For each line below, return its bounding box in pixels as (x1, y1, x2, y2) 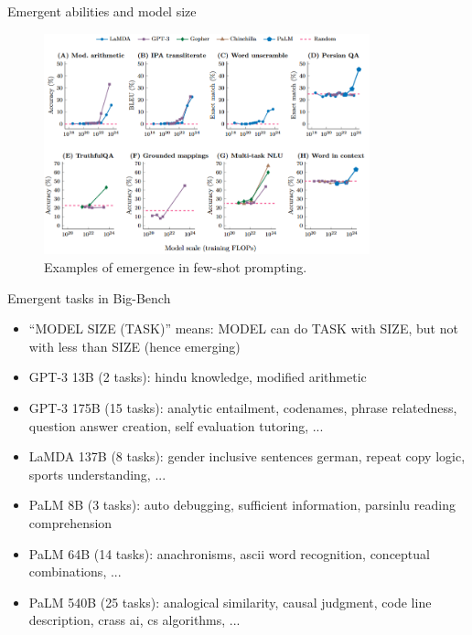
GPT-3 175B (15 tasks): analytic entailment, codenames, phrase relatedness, (28, 397, 457, 417)
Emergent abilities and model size (7, 2, 197, 20)
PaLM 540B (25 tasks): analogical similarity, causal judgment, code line (28, 592, 432, 611)
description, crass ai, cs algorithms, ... (28, 610, 241, 630)
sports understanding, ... (28, 464, 166, 483)
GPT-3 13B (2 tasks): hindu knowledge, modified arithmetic (28, 367, 367, 386)
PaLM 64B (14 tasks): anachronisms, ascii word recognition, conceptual (28, 544, 430, 563)
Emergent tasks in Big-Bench (7, 288, 171, 307)
